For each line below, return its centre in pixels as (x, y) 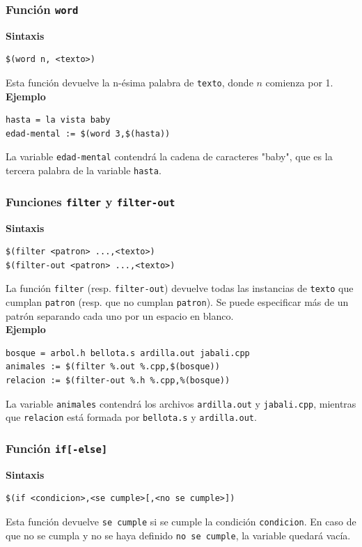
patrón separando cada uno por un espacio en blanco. (120, 315)
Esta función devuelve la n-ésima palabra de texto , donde (129, 82)
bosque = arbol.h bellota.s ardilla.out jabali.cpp (128, 353)
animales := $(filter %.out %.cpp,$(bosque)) (113, 367)
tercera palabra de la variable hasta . (84, 170)
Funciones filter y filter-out (90, 201)
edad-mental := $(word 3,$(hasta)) (88, 133)
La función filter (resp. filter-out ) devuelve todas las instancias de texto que (180, 288)
